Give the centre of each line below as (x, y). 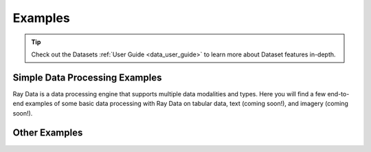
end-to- (338, 94)
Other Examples (48, 133)
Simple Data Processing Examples (87, 77)
